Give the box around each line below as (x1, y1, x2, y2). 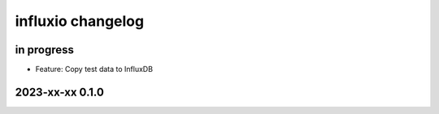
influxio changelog (15, 12, 145, 30)
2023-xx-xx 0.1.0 (15, 85, 105, 99)
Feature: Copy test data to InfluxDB (35, 65, 154, 74)
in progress (15, 43, 75, 57)
